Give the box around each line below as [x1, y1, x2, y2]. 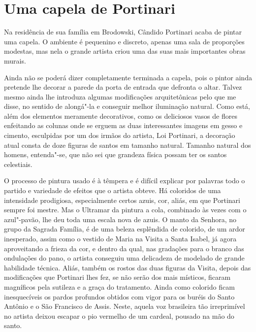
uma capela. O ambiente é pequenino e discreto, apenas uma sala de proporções [4, 36, 245, 46]
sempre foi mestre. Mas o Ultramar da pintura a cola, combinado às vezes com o [4, 204, 247, 215]
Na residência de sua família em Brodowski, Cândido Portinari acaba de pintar [4, 27, 242, 37]
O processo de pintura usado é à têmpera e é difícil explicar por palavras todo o [4, 175, 245, 186]
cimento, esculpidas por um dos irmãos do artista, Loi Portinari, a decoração [4, 130, 235, 140]
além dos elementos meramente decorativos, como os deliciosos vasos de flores [4, 110, 237, 121]
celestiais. [4, 159, 32, 169]
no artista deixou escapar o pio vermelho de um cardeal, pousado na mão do [4, 310, 234, 321]
